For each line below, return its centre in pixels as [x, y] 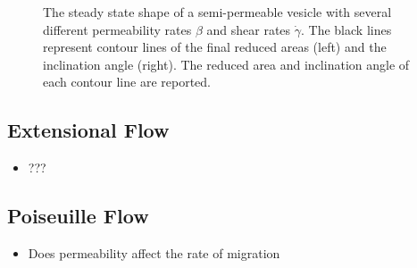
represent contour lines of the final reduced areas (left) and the [215, 47]
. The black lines [346, 29]
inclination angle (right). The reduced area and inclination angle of [226, 64]
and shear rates [249, 29]
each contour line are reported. [127, 82]
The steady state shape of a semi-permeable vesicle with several [217, 12]
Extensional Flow [88, 130]
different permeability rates [117, 29]
